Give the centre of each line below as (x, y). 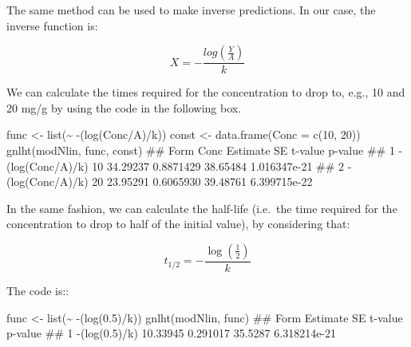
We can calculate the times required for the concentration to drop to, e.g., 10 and (206, 92)
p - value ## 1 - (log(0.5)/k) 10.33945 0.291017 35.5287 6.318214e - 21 (172, 333)
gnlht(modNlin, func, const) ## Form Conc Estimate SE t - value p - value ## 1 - (205, 150)
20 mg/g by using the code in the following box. (124, 107)
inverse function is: (52, 25)
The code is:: (38, 290)
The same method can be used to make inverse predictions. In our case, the (191, 10)
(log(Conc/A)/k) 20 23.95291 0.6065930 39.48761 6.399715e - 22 (160, 181)
